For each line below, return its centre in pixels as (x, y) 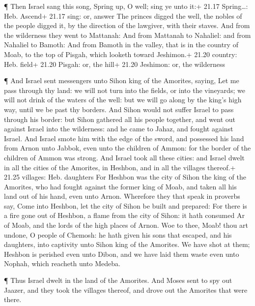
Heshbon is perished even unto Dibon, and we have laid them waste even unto (122, 254)
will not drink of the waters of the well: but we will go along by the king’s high (123, 100)
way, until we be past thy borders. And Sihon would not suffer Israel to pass (119, 109)
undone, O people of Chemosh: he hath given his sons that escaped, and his (118, 234)
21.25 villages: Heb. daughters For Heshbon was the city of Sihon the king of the (125, 177)
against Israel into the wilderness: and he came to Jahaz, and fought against (119, 129)
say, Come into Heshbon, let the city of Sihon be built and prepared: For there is (126, 205)
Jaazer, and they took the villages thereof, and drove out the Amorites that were (126, 290)
